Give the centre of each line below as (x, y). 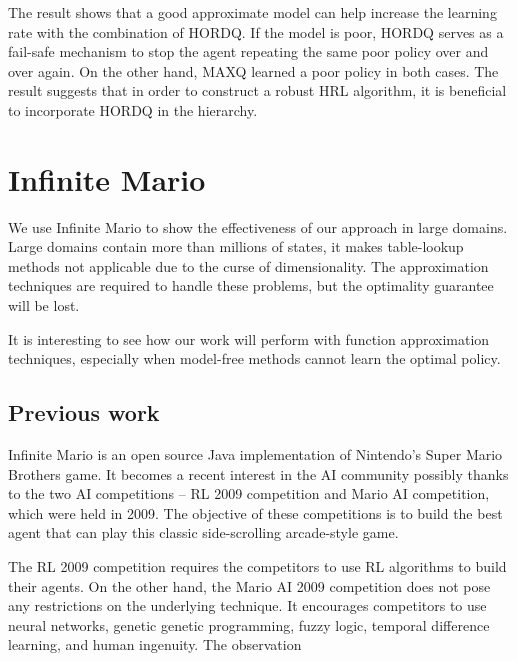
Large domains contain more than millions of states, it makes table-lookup (236, 246)
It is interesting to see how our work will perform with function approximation (249, 338)
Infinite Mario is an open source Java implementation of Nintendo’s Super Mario (255, 454)
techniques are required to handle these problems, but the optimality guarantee (251, 285)
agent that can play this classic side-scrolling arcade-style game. (203, 532)
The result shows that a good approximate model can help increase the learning (252, 12)
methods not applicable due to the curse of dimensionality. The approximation (248, 265)
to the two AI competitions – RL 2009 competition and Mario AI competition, (249, 493)
